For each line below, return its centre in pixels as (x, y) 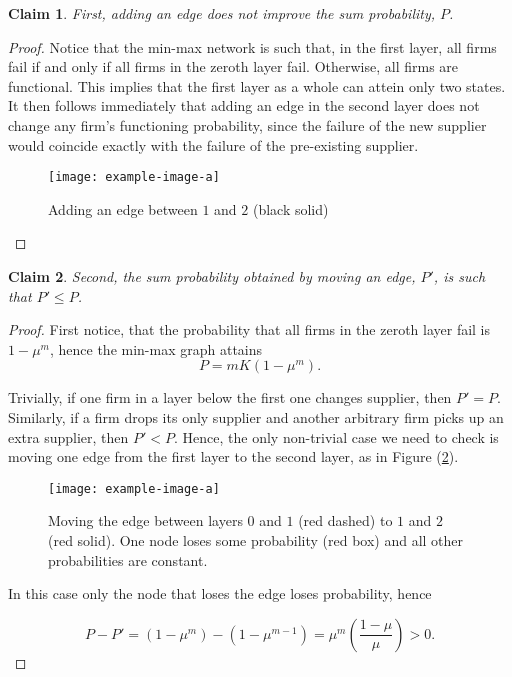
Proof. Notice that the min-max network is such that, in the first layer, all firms (252, 46)
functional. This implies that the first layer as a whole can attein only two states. (257, 85)
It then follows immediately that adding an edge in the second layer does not (244, 105)
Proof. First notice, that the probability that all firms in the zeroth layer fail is (249, 329)
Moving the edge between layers (145, 520)
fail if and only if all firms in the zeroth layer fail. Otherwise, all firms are (233, 66)
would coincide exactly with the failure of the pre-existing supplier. (213, 144)
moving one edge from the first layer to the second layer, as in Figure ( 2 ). (233, 456)
